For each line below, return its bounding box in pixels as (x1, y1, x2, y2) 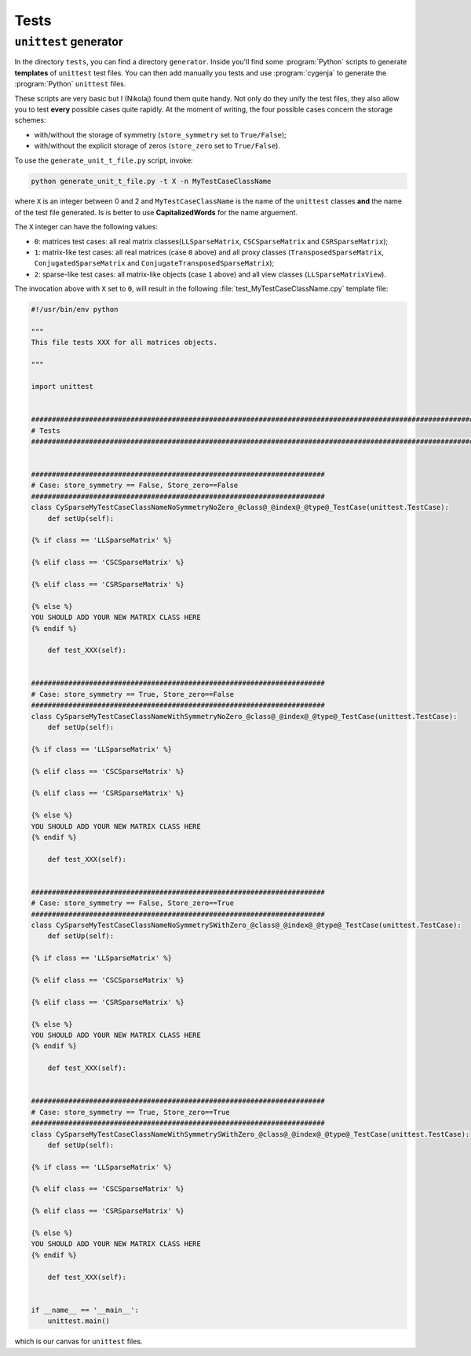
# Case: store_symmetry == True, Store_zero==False (31, 690, 235, 698)
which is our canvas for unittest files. (14, 1336, 143, 1347)
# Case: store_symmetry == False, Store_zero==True (31, 899, 235, 907)
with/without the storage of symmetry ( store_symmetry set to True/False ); (34, 130, 287, 139)
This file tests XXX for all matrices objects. (31, 338, 217, 347)
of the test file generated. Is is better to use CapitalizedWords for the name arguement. (14, 207, 298, 217)
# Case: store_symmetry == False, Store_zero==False (31, 481, 239, 490)
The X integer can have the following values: (14, 222, 159, 232)
